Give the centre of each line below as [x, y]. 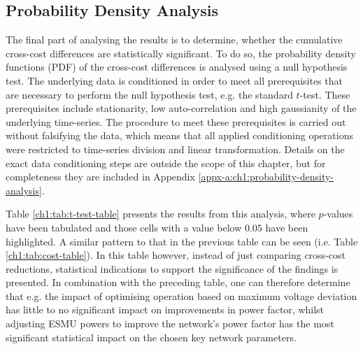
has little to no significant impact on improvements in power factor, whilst [165, 309]
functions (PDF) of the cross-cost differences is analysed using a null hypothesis [177, 67]
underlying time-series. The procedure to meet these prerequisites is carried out [176, 121]
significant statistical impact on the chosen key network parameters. [151, 337]
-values [338, 214]
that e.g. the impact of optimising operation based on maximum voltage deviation [181, 295]
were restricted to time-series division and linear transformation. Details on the [175, 149]
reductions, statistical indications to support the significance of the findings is [172, 268]
